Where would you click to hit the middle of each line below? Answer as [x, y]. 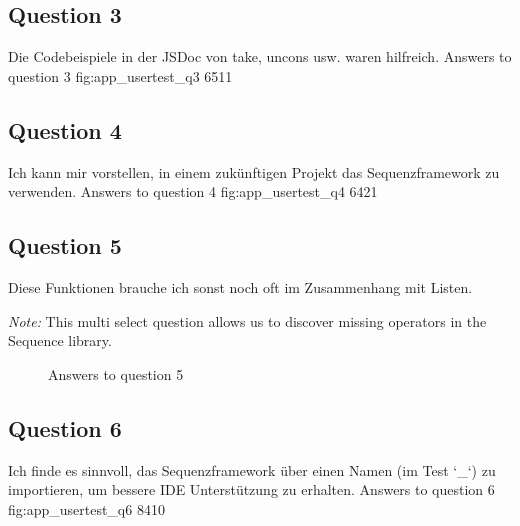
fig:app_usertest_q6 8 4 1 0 [86, 508]
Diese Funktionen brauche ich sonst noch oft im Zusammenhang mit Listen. [240, 286]
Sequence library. [60, 340]
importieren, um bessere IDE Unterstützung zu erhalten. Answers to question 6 [251, 489]
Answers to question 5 [116, 373]
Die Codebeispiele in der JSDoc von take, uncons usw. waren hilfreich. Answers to [260, 56]
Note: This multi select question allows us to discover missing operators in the [247, 320]
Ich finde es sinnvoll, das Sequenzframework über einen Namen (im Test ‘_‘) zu [252, 469]
